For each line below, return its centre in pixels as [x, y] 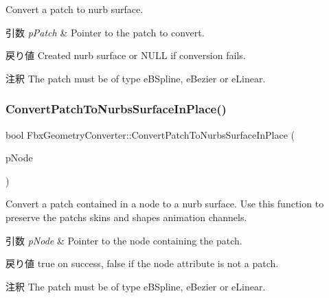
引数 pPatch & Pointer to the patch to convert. [105, 32]
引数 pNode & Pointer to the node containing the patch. [124, 240]
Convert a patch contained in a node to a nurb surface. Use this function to [165, 204]
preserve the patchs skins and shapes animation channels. [126, 217]
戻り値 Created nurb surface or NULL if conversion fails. [126, 55]
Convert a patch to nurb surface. [75, 9]
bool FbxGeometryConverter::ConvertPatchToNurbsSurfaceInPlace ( [150, 134]
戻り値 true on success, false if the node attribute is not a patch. [142, 263]
